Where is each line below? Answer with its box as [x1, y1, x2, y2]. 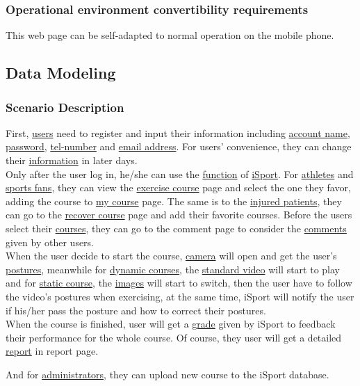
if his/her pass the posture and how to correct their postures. [6, 303, 266, 317]
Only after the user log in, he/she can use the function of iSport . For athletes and [6, 166, 354, 181]
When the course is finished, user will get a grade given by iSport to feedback [6, 316, 336, 331]
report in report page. [6, 344, 99, 358]
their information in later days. [6, 153, 138, 167]
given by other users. [6, 234, 95, 249]
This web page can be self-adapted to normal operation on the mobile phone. [6, 28, 334, 42]
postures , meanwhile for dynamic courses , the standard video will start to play [6, 262, 340, 276]
